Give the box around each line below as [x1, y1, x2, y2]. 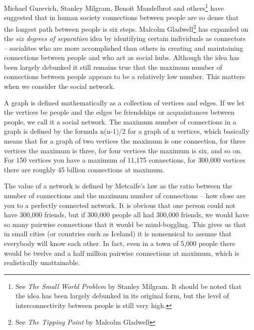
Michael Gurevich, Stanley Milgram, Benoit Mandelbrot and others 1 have [4, 1, 224, 13]
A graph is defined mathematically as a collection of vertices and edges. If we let [4, 97, 245, 107]
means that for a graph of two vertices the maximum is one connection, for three [4, 136, 246, 146]
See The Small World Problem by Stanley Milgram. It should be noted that [15, 281, 242, 291]
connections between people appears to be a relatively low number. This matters [4, 71, 245, 82]
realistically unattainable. [4, 257, 80, 268]
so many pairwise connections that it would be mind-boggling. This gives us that [4, 219, 246, 229]
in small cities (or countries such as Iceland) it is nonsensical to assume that [4, 228, 232, 239]
